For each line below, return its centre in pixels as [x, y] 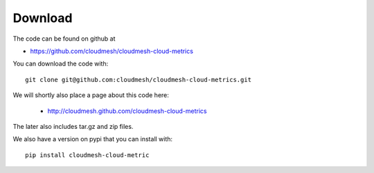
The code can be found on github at [64, 39]
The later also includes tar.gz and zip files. [73, 126]
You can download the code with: [61, 64]
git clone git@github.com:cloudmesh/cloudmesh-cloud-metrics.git [139, 80]
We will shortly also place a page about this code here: [91, 95]
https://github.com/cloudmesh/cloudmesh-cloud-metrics [112, 51]
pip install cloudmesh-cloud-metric [87, 155]
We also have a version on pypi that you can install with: [93, 139]
